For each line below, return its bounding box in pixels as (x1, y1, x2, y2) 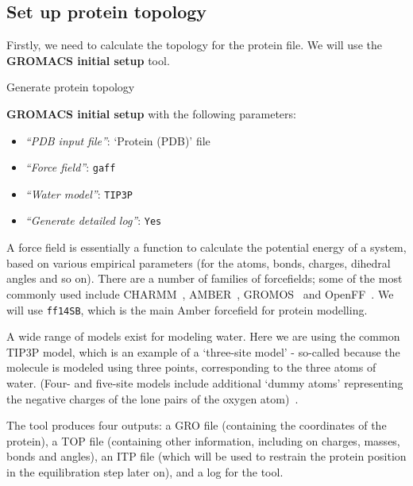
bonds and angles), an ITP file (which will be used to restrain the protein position (6, 448, 407, 465)
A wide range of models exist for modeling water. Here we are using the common (6, 328, 400, 345)
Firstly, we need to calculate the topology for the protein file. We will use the (6, 37, 382, 53)
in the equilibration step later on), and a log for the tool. (6, 463, 284, 480)
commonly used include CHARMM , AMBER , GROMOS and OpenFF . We (6, 285, 394, 302)
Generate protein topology (6, 79, 135, 95)
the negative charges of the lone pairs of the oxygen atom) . (6, 390, 299, 407)
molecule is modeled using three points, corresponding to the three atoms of (6, 359, 376, 376)
